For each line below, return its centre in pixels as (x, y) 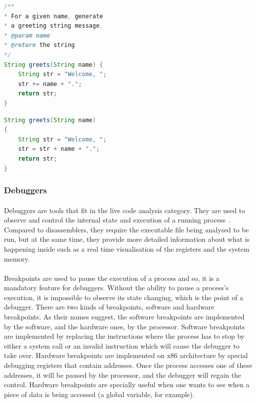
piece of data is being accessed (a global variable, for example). (99, 394)
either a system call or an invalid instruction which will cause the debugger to (122, 345)
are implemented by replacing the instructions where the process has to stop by (124, 336)
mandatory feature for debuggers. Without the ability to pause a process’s (116, 288)
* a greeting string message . (54, 26)
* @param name (27, 35)
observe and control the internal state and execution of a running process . (118, 220)
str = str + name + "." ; (59, 149)
